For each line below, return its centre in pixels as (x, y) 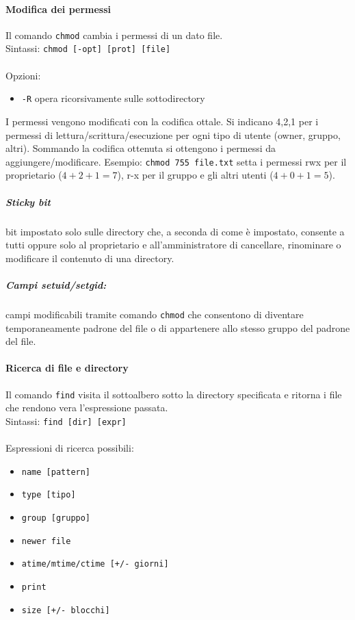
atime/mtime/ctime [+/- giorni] (95, 564)
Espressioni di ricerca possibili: (70, 448)
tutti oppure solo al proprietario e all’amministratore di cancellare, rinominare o (173, 245)
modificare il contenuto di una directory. (90, 258)
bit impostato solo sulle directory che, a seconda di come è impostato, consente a (175, 231)
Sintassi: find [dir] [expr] (66, 421)
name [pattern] (56, 472)
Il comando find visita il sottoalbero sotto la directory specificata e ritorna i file (174, 394)
